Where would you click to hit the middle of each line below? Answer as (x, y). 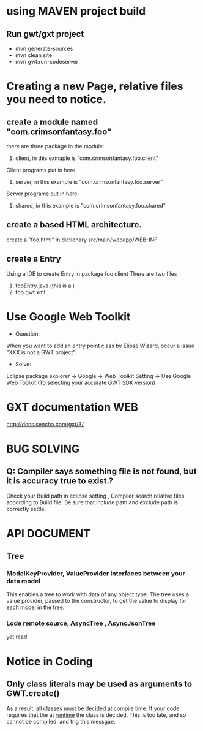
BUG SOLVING (43, 449)
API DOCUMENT (48, 533)
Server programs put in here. (43, 194)
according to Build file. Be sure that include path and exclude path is (92, 502)
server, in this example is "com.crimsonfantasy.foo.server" (89, 182)
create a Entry (34, 259)
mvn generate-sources (44, 48)
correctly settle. (26, 509)
